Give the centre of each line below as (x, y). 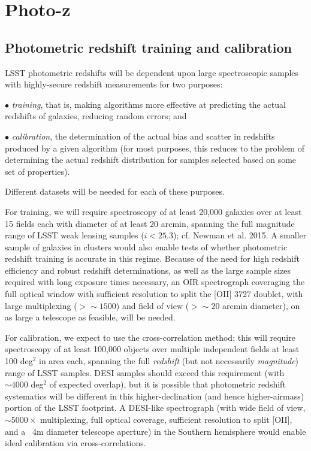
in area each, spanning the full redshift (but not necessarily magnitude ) (169, 361)
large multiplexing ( (41, 305)
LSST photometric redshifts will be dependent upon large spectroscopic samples (152, 72)
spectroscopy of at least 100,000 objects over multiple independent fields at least (152, 349)
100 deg (19, 361)
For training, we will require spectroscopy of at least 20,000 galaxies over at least (153, 211)
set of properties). (37, 171)
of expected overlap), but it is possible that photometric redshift (167, 384)
